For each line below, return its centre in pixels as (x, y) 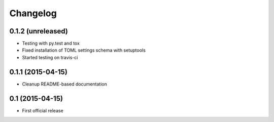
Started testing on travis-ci (50, 57)
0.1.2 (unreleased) (39, 31)
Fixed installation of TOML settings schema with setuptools (84, 50)
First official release (43, 110)
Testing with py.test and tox (51, 44)
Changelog (33, 13)
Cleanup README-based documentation (65, 84)
